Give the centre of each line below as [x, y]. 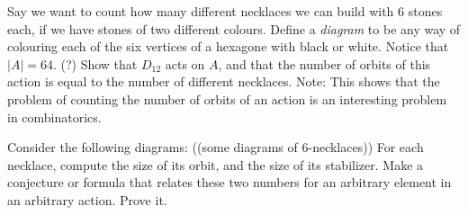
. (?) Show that [95, 63]
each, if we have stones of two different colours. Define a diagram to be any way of [234, 28]
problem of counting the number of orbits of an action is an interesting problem [227, 99]
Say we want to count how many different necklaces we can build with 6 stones [225, 11]
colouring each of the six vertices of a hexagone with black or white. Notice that [228, 46]
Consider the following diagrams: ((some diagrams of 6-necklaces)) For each [216, 147]
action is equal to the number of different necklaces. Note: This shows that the [224, 81]
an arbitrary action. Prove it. [87, 199]
